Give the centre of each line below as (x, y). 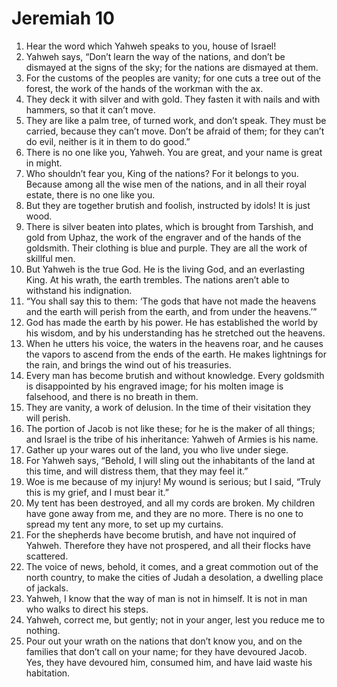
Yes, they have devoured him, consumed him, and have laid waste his (169, 662)
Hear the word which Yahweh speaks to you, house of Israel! (151, 46)
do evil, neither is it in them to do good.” (108, 141)
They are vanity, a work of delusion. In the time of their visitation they (168, 407)
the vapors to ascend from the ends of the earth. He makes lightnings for (176, 354)
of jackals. (47, 588)
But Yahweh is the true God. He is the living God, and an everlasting (165, 269)
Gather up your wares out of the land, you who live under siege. (157, 449)
